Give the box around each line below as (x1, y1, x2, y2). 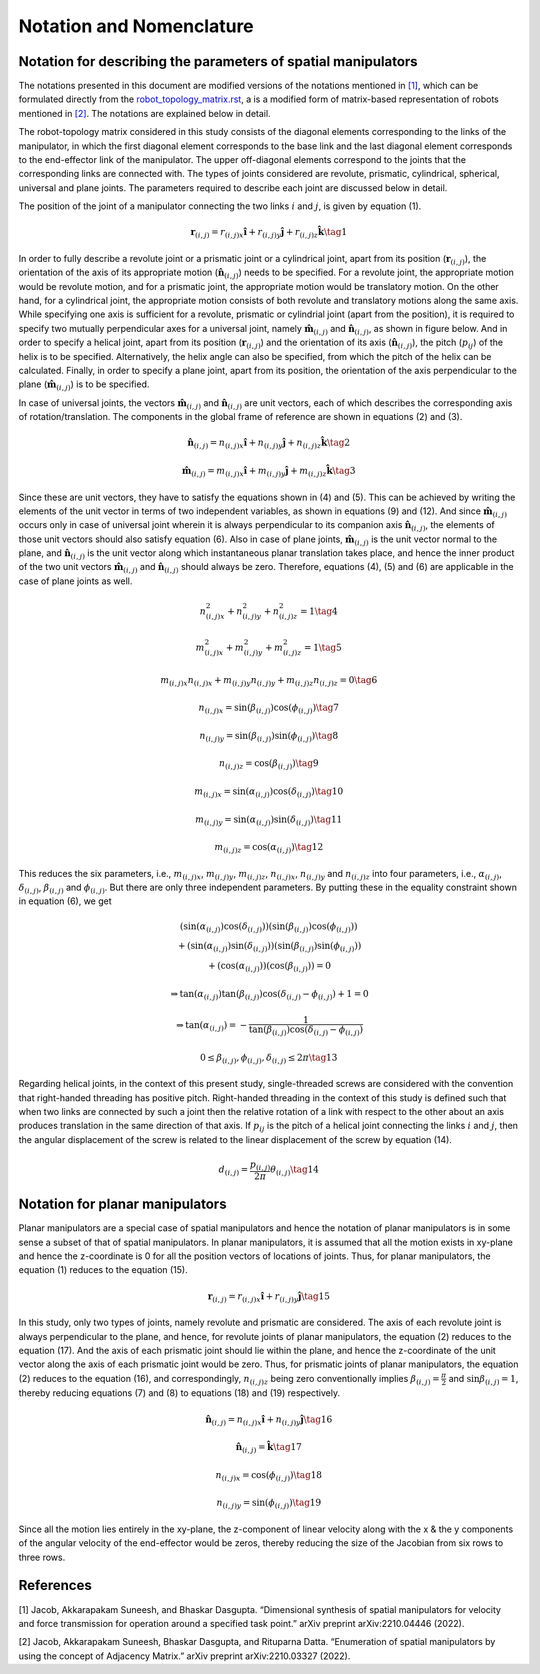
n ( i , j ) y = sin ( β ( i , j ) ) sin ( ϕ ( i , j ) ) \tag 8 (199, 730, 339, 744)
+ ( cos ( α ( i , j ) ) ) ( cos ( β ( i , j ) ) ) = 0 (208, 960, 332, 974)
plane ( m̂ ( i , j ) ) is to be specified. (18, 378, 150, 393)
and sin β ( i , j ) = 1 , (448, 1372, 519, 1387)
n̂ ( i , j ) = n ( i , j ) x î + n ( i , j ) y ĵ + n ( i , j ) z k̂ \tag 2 (187, 437, 350, 451)
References (18, 1577, 92, 1594)
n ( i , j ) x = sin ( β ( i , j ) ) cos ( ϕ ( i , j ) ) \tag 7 (198, 702, 340, 716)
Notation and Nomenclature (18, 15, 254, 37)
